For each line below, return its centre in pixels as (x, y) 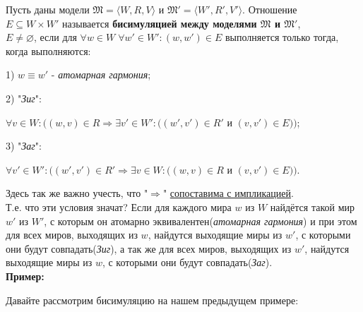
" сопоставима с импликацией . (228, 193)
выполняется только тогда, (282, 37)
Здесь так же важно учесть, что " (77, 193)
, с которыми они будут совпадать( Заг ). (187, 262)
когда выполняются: (48, 50)
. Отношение (270, 9)
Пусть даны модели (48, 9)
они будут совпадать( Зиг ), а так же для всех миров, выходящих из (149, 248)
